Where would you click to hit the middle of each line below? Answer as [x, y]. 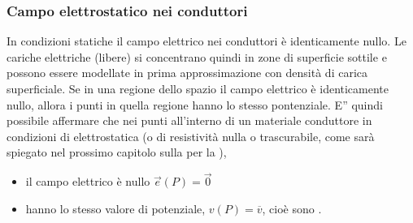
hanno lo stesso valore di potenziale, [115, 208]
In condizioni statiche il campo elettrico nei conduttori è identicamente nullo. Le [206, 41]
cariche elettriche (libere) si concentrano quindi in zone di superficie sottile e [197, 56]
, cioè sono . [292, 208]
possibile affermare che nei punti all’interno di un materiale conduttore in [189, 120]
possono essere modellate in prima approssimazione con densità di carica [187, 73]
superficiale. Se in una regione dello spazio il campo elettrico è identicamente [198, 88]
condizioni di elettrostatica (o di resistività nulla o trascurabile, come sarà [191, 136]
